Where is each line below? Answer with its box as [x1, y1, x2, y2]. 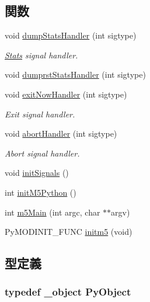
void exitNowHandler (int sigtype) [5, 88, 127, 100]
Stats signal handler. [5, 48, 78, 61]
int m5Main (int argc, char [5, 206, 100, 218]
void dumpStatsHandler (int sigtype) [5, 29, 137, 41]
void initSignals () [5, 166, 69, 179]
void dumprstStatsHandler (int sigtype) [5, 68, 146, 81]
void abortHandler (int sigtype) [5, 127, 117, 140]
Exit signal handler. [5, 107, 75, 120]
